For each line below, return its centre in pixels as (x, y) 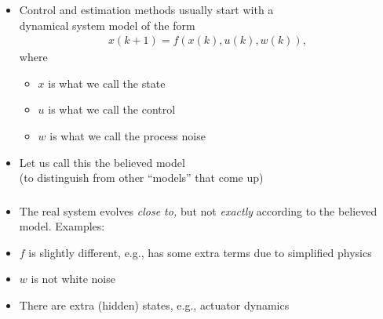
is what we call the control (112, 109)
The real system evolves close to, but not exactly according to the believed (198, 210)
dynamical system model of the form (107, 25)
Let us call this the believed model (102, 162)
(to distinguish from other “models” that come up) (141, 178)
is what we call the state (107, 83)
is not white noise (73, 279)
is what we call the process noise (128, 135)
